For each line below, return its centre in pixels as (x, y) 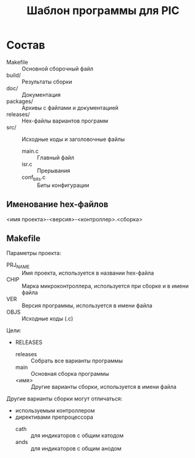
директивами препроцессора (54, 417)
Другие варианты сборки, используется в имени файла (103, 387)
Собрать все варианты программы (77, 361)
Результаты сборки (47, 82)
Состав (26, 45)
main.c (30, 151)
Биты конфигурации (63, 185)
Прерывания (54, 170)
